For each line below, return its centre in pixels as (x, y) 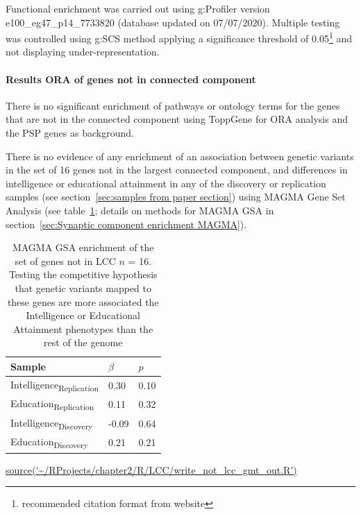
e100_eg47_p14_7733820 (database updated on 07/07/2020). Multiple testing (173, 22)
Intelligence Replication (55, 385)
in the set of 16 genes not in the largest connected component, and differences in (177, 170)
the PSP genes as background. (70, 133)
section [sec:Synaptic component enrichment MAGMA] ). (126, 224)
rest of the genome (83, 342)
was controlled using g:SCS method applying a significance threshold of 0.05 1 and (179, 37)
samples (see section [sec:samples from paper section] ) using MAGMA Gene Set (176, 197)
